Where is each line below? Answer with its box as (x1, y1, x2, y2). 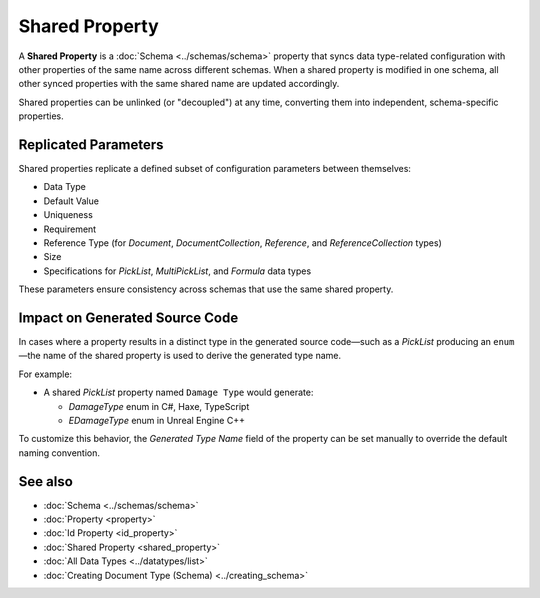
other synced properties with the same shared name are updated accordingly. (18, 78, 340, 90)
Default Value (43, 195, 100, 207)
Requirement (43, 223, 97, 235)
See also (18, 473, 74, 490)
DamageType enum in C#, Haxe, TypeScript (68, 400, 250, 412)
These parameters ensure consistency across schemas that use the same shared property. (18, 283, 394, 295)
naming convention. (18, 446, 100, 459)
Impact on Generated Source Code (18, 309, 239, 326)
